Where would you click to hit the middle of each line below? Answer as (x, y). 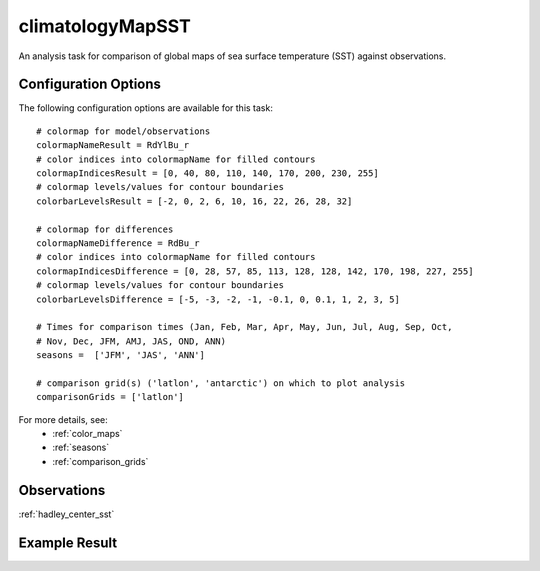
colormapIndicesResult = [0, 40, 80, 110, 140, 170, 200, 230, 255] (207, 173)
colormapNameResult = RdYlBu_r (113, 145)
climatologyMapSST (105, 26)
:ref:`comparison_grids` (100, 461)
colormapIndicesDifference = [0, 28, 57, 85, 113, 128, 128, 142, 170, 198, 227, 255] (255, 271)
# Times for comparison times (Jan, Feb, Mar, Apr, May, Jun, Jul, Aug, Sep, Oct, (244, 327)
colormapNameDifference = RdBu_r (118, 243)
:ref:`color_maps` (87, 434)
